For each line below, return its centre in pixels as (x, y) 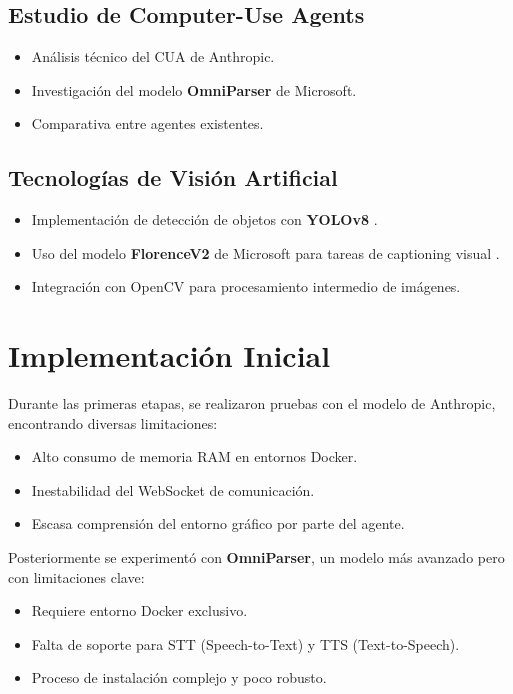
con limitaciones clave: (76, 576)
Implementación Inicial (169, 355)
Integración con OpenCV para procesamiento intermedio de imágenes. (246, 286)
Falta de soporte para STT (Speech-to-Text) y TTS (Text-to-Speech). (245, 643)
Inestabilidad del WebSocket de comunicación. (173, 489)
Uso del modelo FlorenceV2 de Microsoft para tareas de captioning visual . (265, 252)
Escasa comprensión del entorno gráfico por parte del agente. (218, 523)
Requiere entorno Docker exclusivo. (139, 610)
